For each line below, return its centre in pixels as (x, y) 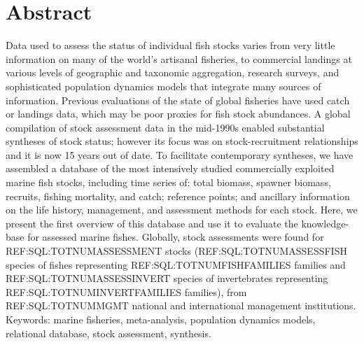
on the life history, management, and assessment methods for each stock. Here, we (182, 210)
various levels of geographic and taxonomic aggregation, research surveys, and (173, 72)
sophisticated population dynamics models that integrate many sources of (163, 86)
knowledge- (325, 223)
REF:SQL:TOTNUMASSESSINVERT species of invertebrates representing (167, 278)
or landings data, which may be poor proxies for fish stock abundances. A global (178, 114)
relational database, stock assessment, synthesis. (108, 333)
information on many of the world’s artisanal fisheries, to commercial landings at (179, 58)
